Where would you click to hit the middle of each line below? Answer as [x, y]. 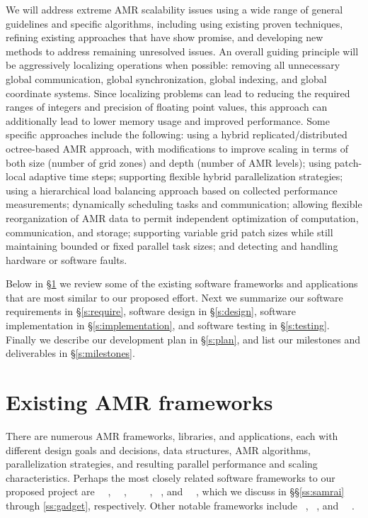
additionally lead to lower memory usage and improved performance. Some [168, 120]
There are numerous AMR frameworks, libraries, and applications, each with [172, 435]
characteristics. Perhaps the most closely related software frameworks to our [171, 477]
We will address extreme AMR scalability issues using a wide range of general [174, 9]
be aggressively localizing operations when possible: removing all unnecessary [173, 65]
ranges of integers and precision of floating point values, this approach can [167, 107]
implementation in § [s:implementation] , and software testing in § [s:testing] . [168, 325]
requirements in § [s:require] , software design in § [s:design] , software [151, 311]
